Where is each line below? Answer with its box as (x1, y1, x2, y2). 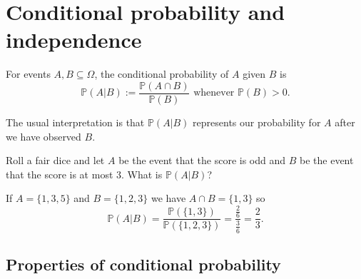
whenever (193, 88, 235, 98)
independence (6, 25, 142, 54)
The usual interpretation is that (6, 114, 145, 129)
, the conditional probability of (94, 66, 229, 81)
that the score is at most (6, 166, 113, 181)
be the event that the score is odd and (118, 153, 286, 168)
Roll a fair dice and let (6, 153, 105, 168)
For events (6, 66, 51, 81)
